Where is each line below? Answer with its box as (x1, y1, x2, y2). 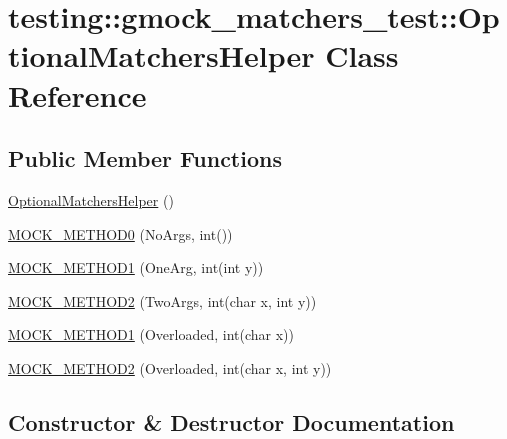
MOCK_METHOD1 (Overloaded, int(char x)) (8, 324, 294, 345)
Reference (8, 74, 147, 115)
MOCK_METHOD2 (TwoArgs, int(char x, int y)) (8, 290, 317, 311)
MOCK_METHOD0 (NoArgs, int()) (8, 223, 233, 244)
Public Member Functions (8, 143, 282, 174)
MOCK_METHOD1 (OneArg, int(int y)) (8, 257, 264, 278)
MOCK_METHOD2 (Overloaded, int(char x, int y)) (8, 357, 332, 378)
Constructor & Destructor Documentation (8, 406, 455, 437)
